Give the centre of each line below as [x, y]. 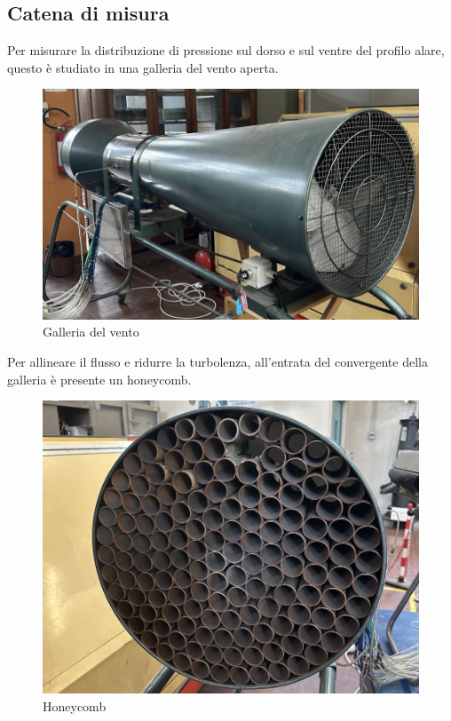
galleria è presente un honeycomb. [99, 379]
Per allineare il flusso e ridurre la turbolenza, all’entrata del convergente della [218, 362]
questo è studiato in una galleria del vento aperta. [143, 67]
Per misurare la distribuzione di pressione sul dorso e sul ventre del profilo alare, [226, 50]
